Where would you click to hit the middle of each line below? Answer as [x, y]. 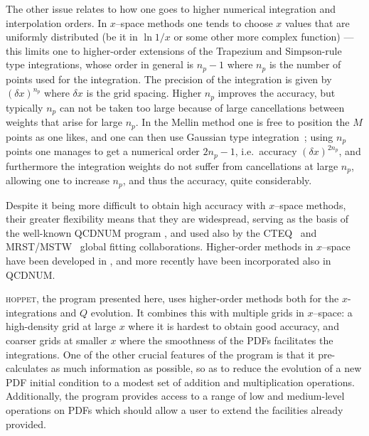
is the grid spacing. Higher [144, 93]
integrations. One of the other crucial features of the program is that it [160, 354]
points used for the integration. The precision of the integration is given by [169, 79]
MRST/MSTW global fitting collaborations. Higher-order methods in [160, 246]
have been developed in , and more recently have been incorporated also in [169, 260]
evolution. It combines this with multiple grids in [197, 312]
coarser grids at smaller [57, 340]
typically [25, 107]
